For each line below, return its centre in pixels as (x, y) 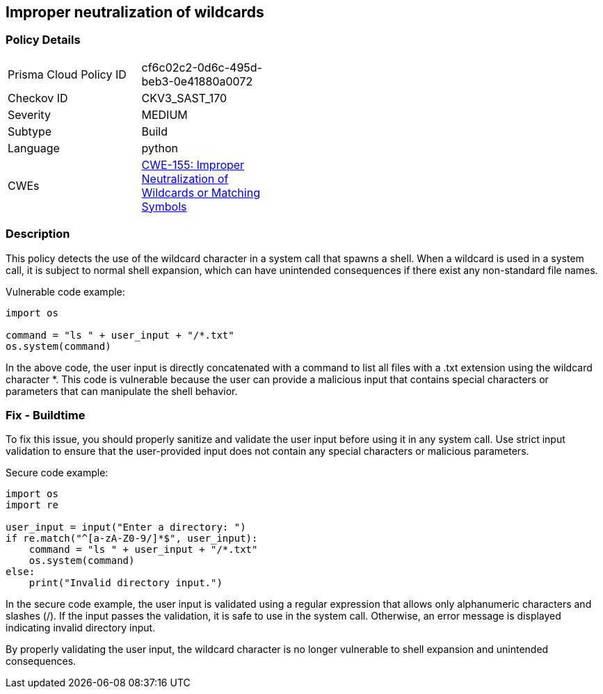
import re (32, 505)
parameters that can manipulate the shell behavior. (122, 391)
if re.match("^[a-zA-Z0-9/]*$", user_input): (132, 539)
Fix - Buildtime (46, 415)
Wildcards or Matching (201, 192)
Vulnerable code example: (65, 291)
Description (38, 234)
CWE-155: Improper (193, 164)
